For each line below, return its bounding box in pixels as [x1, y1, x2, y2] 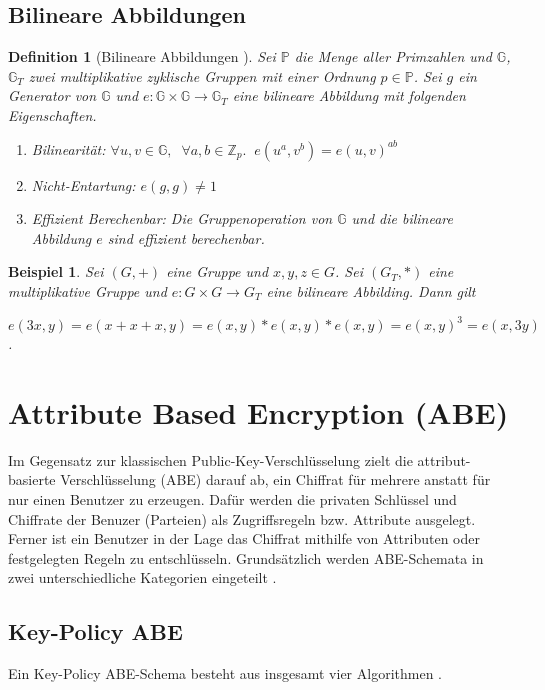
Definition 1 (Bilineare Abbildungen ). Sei [8, 46, 276, 67]
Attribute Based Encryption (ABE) [8, 391, 509, 432]
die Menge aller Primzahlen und [294, 46, 492, 67]
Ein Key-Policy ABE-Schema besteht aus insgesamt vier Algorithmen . [8, 663, 442, 684]
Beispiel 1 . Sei [8, 261, 104, 282]
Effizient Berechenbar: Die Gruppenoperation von [31, 208, 333, 229]
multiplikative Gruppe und [8, 280, 167, 301]
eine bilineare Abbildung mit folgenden [232, 85, 466, 106]
